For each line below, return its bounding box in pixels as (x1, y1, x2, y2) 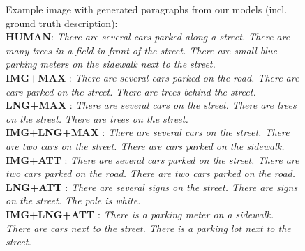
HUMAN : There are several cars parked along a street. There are (6, 29, 290, 44)
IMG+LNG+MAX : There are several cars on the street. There (6, 125, 290, 139)
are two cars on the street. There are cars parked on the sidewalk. (6, 138, 285, 153)
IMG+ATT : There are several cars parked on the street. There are (6, 152, 299, 167)
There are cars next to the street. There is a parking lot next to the (6, 220, 291, 235)
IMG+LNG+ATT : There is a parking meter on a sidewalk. (6, 206, 274, 221)
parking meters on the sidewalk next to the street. (6, 56, 216, 71)
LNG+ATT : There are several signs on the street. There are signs (6, 179, 298, 194)
